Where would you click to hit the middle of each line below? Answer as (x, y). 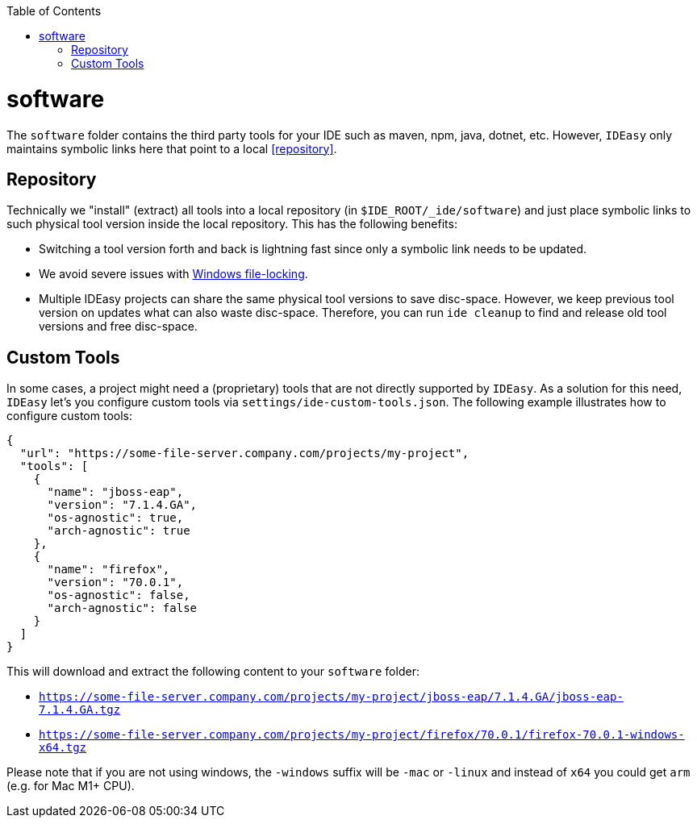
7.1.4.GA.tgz (80, 710)
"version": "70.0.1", (115, 583)
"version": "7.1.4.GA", (122, 505)
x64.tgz (63, 748)
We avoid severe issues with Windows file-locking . (173, 274)
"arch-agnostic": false (122, 608)
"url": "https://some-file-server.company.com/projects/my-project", (244, 454)
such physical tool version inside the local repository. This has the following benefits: (232, 224)
